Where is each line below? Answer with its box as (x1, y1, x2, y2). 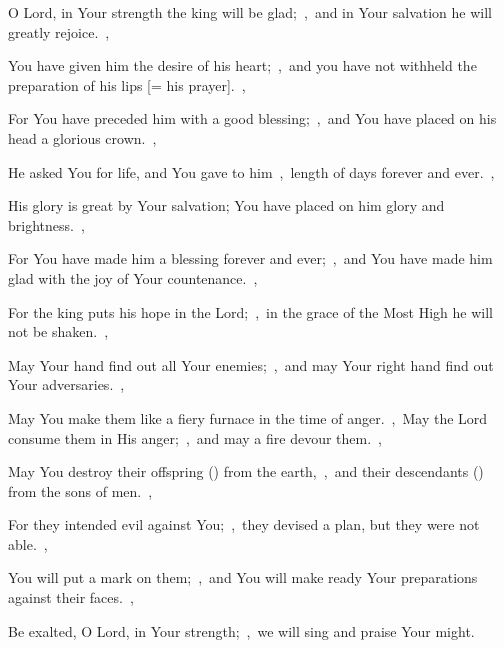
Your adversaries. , (8, 374, 125, 395)
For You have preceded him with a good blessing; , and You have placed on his (8, 108, 497, 129)
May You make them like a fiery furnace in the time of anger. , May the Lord (8, 407, 488, 428)
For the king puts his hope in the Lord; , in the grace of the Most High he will (8, 301, 493, 322)
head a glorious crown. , (8, 127, 157, 148)
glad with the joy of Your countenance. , (8, 267, 258, 288)
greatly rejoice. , (8, 21, 110, 42)
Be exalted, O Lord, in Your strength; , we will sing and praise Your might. (8, 620, 475, 641)
